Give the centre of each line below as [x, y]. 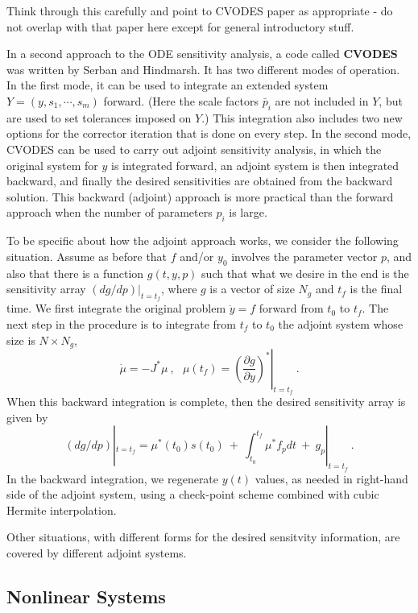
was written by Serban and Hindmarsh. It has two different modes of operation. [203, 69]
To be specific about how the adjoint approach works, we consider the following [203, 240]
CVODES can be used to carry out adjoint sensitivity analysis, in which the [194, 149]
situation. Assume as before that [87, 256]
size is [21, 340]
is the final [376, 289]
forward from [291, 308]
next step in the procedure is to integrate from [121, 323]
